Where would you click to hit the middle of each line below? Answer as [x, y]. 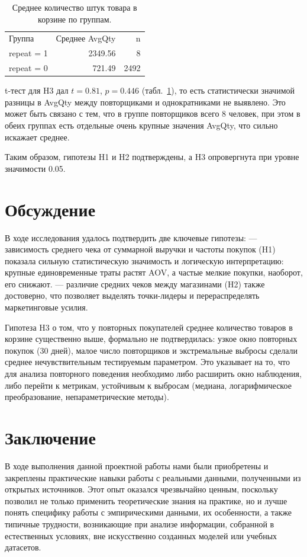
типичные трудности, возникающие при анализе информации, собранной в [140, 524]
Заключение [50, 437]
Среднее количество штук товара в [75, 7]
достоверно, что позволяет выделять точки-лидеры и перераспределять [132, 295]
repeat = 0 [28, 68]
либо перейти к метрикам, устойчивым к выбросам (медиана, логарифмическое [148, 385]
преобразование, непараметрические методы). [87, 397]
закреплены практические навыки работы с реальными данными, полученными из [153, 477]
